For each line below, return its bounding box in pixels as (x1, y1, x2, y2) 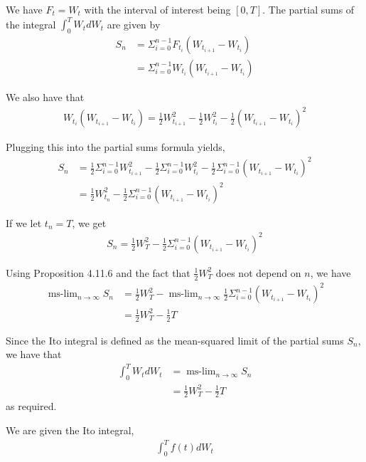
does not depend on (215, 265, 301, 280)
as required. (6, 399, 57, 414)
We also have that (6, 89, 85, 104)
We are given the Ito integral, (6, 423, 134, 438)
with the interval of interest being (84, 2, 231, 16)
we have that (6, 347, 62, 362)
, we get (72, 215, 107, 230)
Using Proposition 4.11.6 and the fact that (6, 265, 190, 280)
